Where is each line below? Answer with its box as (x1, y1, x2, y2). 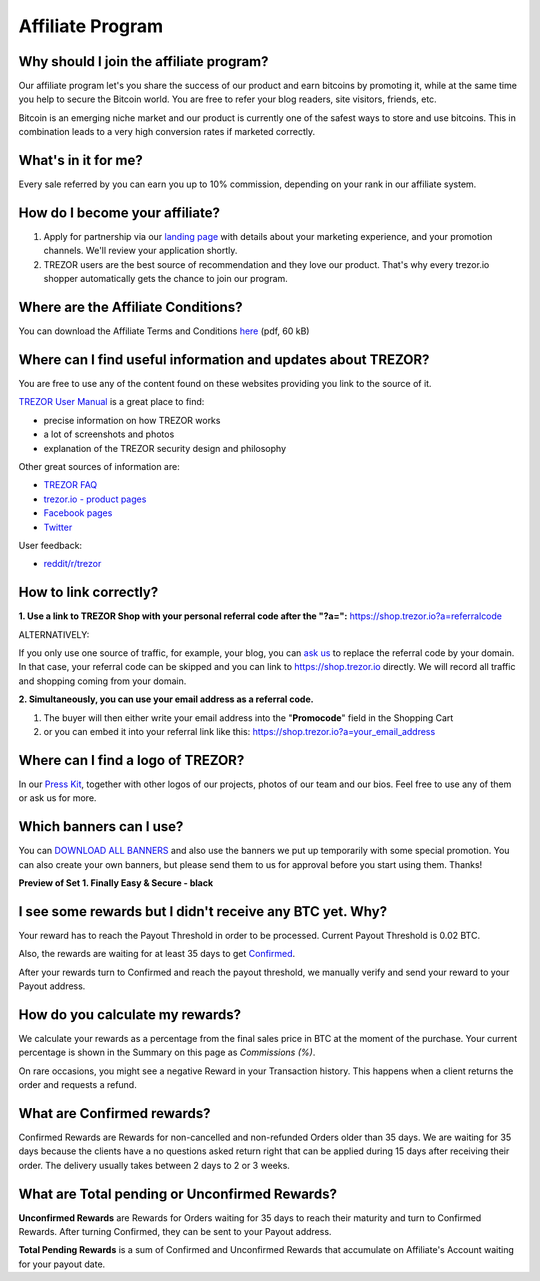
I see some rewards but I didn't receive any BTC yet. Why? (18, 903, 388, 920)
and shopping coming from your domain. (18, 675, 187, 687)
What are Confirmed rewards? (18, 1105, 211, 1122)
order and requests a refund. (18, 1079, 137, 1091)
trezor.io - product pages (43, 493, 147, 505)
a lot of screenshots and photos (43, 428, 175, 440)
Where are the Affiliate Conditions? (18, 299, 243, 316)
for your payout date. (18, 1258, 106, 1270)
